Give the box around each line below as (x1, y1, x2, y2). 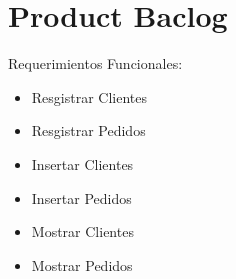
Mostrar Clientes (31, 221, 134, 242)
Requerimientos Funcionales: (8, 53, 183, 74)
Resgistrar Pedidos (31, 120, 146, 141)
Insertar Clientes (31, 153, 134, 174)
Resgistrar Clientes (31, 86, 148, 107)
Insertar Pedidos (31, 187, 132, 208)
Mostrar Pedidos (31, 254, 133, 275)
